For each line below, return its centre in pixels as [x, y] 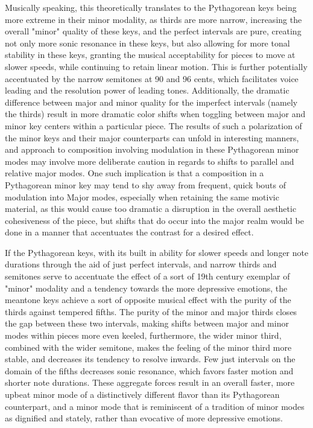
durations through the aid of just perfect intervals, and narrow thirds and [141, 264]
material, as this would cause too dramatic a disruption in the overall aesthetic [151, 209]
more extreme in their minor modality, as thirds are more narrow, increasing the [153, 19]
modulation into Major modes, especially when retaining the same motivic [142, 196]
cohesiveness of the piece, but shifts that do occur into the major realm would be [154, 220]
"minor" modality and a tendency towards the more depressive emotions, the [146, 288]
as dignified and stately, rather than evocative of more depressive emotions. [144, 418]
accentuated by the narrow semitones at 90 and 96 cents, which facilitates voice [152, 78]
